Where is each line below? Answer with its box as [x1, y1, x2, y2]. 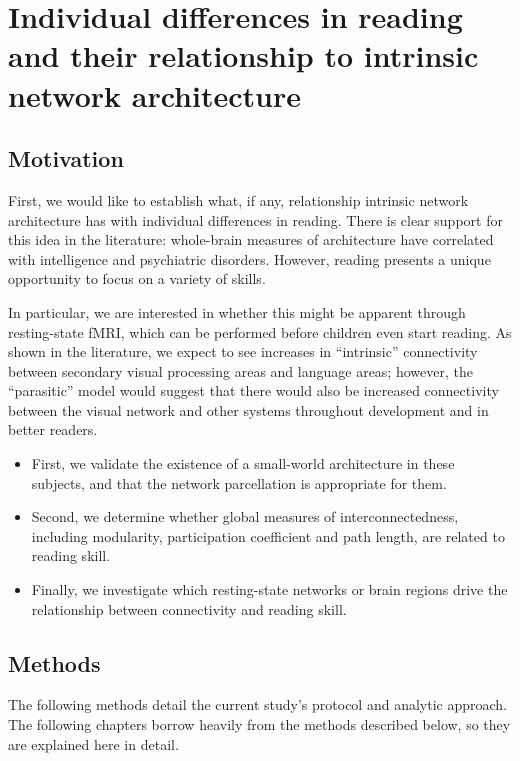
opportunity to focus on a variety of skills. [8, 268, 266, 289]
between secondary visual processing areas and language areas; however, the [8, 360, 473, 381]
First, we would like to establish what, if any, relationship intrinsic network [8, 189, 469, 210]
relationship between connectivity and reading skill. [31, 598, 347, 619]
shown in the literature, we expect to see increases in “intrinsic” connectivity [8, 341, 478, 362]
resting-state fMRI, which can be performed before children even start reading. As [8, 321, 512, 342]
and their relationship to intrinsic [8, 35, 479, 76]
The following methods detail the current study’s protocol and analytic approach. [8, 694, 507, 715]
